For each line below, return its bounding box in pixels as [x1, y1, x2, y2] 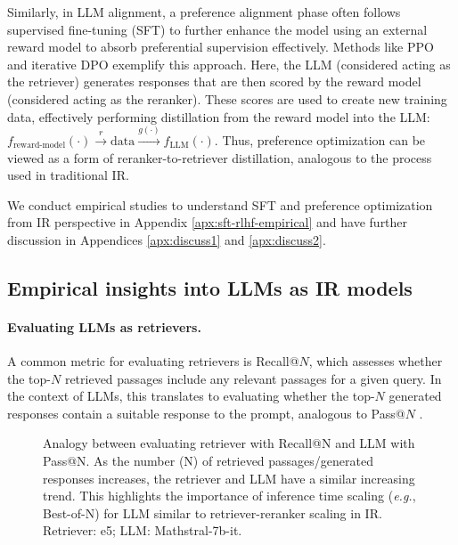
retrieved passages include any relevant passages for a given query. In [64, 369, 442, 387]
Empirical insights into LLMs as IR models [7, 273, 413, 301]
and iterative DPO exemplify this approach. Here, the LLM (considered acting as [7, 54, 451, 73]
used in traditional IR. [7, 166, 129, 184]
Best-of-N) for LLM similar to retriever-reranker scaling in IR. [43, 503, 382, 522]
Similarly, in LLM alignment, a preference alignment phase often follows [7, 3, 401, 20]
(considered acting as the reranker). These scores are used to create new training [7, 89, 447, 108]
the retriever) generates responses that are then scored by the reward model [7, 72, 421, 91]
